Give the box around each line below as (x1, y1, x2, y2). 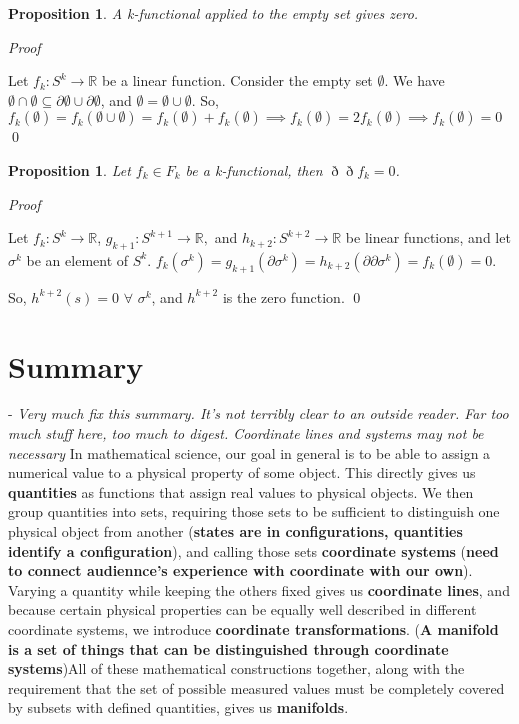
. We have (384, 70, 445, 91)
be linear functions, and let (345, 227, 511, 248)
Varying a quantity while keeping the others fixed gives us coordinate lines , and (8, 579, 510, 600)
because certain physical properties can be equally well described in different (8, 599, 477, 620)
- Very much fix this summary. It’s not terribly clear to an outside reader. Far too (8, 403, 509, 424)
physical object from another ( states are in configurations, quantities (8, 521, 463, 542)
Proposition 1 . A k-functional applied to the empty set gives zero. (8, 3, 419, 23)
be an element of (26, 249, 129, 270)
